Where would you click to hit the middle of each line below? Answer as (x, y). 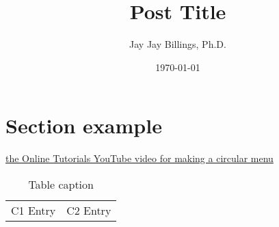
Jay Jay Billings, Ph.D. (178, 44)
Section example (84, 125)
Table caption (61, 184)
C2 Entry (89, 210)
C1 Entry (34, 210)
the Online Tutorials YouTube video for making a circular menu (139, 158)
